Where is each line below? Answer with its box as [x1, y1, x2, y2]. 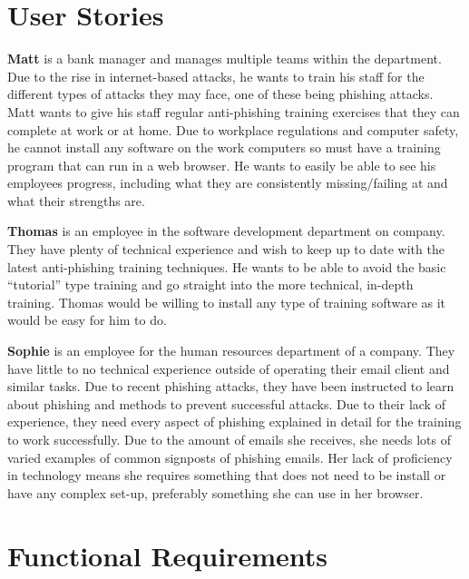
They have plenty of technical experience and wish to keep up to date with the [7, 240, 445, 259]
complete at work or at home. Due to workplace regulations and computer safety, [7, 120, 459, 139]
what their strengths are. [7, 191, 145, 210]
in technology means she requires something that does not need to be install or [7, 466, 446, 485]
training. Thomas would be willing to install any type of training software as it [7, 292, 446, 311]
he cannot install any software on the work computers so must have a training [7, 138, 441, 157]
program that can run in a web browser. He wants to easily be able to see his [7, 155, 436, 174]
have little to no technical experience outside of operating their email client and [7, 358, 450, 378]
